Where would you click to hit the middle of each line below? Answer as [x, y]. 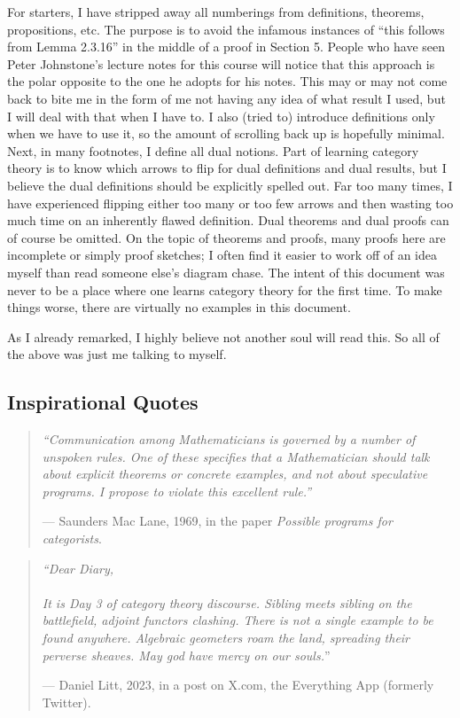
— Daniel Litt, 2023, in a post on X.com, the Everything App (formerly [238, 685]
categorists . [72, 538]
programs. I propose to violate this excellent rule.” [177, 491]
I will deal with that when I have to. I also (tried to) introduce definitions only [221, 116]
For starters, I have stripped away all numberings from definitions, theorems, [216, 12]
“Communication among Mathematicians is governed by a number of [229, 439]
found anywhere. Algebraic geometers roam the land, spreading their [226, 638]
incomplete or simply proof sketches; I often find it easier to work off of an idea [222, 255]
